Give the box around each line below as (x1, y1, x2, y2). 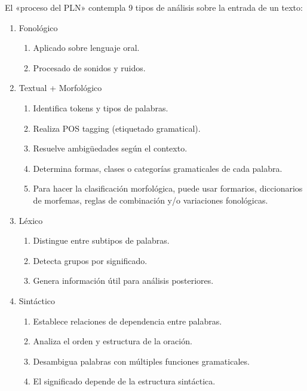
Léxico (19, 214, 43, 226)
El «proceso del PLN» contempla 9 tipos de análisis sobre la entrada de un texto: (5, 1, 303, 13)
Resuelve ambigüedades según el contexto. (33, 142, 188, 154)
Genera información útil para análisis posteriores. (33, 274, 214, 287)
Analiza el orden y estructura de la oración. (33, 335, 192, 347)
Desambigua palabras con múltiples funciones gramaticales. (33, 354, 250, 367)
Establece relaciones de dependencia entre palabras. (33, 314, 222, 327)
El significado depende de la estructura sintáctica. (33, 375, 216, 387)
